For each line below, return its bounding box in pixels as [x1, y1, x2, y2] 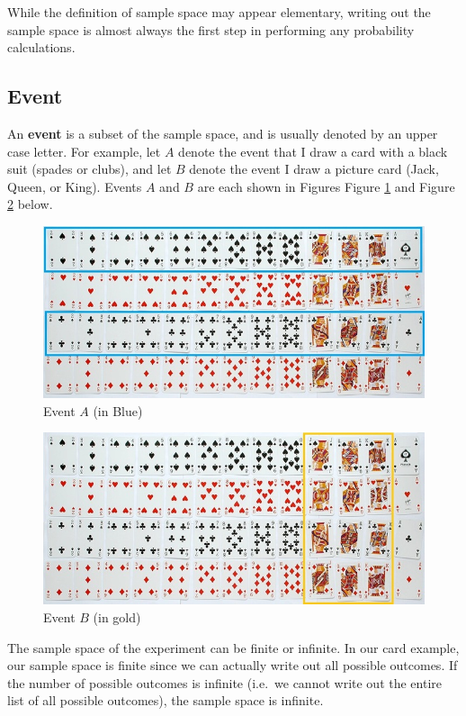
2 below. [7, 195, 53, 213]
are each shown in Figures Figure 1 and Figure [197, 177, 455, 195]
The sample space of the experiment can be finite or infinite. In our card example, [7, 638, 460, 657]
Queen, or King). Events [7, 177, 142, 195]
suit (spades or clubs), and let [7, 159, 172, 178]
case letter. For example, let [7, 141, 161, 160]
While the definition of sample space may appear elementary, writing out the [7, 3, 431, 21]
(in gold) [93, 608, 141, 627]
